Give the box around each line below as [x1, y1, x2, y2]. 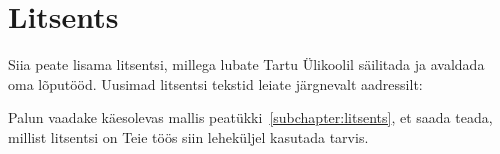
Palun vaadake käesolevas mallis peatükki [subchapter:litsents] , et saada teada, [8, 107, 493, 128]
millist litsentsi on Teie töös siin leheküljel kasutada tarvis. [8, 126, 369, 147]
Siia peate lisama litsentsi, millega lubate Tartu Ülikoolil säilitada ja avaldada [8, 54, 485, 75]
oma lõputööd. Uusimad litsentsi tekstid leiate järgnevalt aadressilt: [8, 73, 423, 94]
